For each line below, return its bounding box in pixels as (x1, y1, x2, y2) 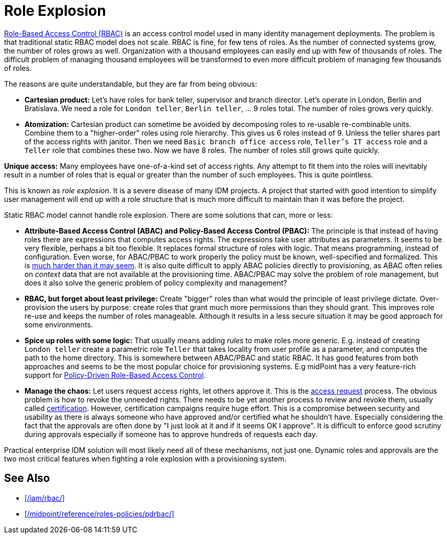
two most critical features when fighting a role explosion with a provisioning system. (4, 454, 287, 463)
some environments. (24, 320, 93, 329)
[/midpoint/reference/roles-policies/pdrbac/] (24, 509, 175, 518)
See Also (4, 472, 50, 485)
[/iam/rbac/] (24, 493, 65, 502)
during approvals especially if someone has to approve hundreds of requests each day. (24, 429, 318, 439)
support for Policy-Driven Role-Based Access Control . (24, 370, 206, 379)
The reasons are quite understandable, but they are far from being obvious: (4, 79, 257, 88)
